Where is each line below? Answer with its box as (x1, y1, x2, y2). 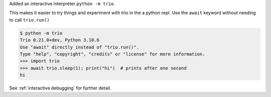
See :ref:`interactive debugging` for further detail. (9, 85, 111, 91)
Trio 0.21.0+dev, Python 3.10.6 (20, 37, 100, 43)
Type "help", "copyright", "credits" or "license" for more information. (20, 51, 205, 57)
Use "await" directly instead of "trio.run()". (20, 44, 139, 50)
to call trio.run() (9, 16, 50, 22)
